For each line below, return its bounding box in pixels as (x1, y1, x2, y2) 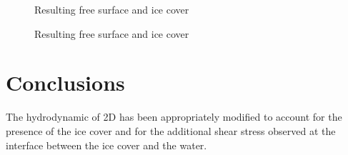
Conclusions (6, 68, 125, 97)
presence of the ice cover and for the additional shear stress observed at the (6, 123, 336, 138)
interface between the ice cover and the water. (6, 137, 207, 152)
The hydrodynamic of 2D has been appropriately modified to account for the (6, 109, 342, 124)
